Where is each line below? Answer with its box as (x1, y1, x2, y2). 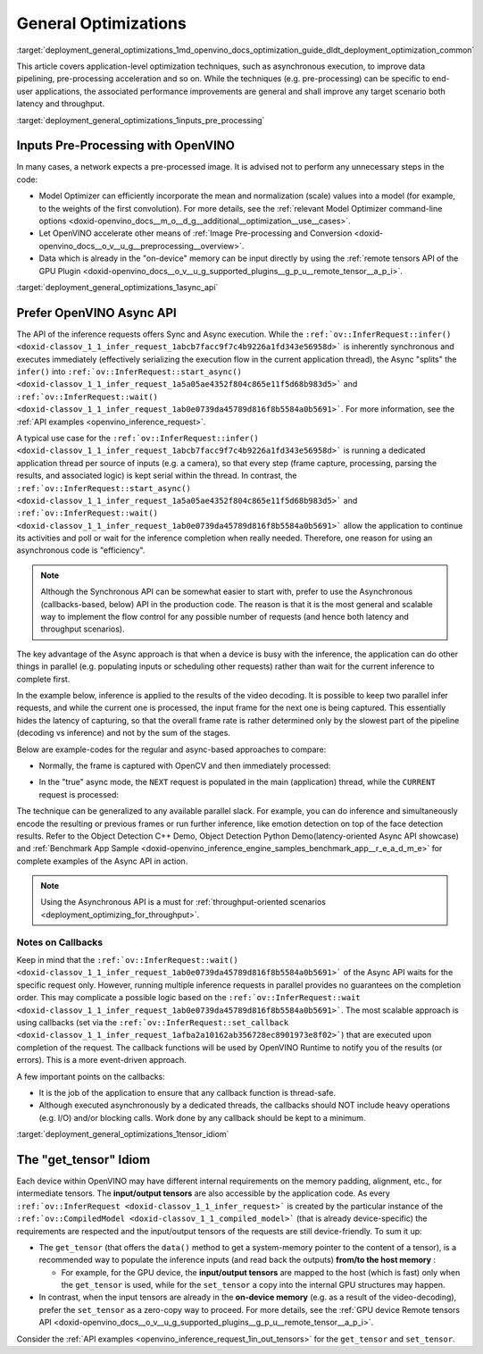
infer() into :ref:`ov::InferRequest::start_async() (16, 366, 243, 377)
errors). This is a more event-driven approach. (16, 1055, 187, 1066)
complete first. (16, 673, 71, 684)
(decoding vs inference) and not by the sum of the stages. (16, 728, 231, 739)
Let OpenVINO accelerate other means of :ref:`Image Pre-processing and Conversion (38, 228, 353, 238)
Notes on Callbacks (16, 936, 103, 949)
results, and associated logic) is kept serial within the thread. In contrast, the (16, 470, 298, 481)
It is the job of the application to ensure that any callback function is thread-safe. (38, 1087, 337, 1098)
